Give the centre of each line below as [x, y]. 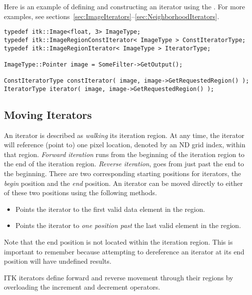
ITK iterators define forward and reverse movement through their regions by [119, 277]
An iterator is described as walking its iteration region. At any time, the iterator [124, 135]
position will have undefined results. [58, 261]
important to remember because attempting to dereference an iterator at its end [124, 251]
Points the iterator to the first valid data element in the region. [110, 209]
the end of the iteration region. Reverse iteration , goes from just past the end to [124, 164]
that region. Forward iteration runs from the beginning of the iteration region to [124, 154]
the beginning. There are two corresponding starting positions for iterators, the [123, 173]
